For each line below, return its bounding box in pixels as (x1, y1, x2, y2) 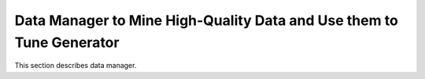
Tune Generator (14, 34, 120, 51)
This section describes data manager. (14, 61, 137, 70)
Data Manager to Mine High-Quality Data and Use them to (14, 12, 399, 29)
